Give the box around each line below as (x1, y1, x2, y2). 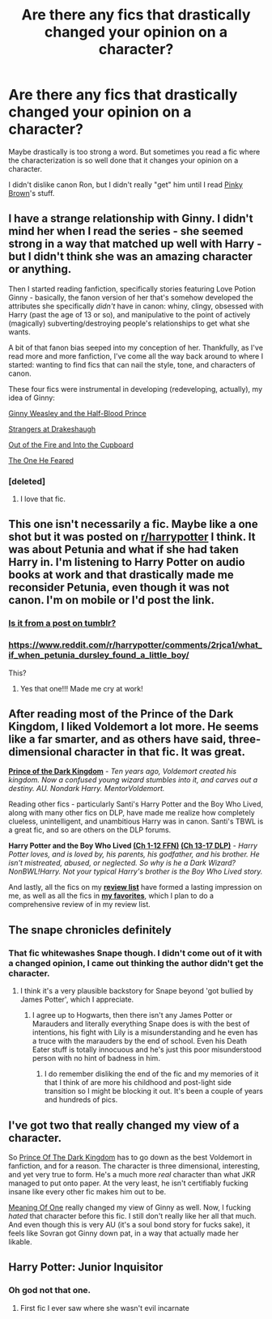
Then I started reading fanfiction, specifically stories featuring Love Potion (8, 283, 257, 293)
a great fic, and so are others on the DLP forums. (8, 825, 172, 835)
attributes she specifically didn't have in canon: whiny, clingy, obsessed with (8, 301, 264, 311)
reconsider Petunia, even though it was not (8, 581, 230, 594)
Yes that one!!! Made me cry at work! (19, 683, 143, 693)
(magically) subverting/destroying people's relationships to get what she (8, 318, 250, 328)
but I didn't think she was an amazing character (8, 249, 253, 264)
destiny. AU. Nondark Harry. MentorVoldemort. (8, 784, 165, 794)
